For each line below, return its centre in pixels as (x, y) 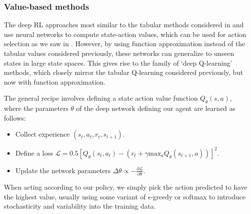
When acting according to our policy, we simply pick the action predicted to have (126, 187)
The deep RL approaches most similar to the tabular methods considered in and (124, 25)
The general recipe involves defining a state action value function (101, 98)
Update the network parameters (63, 170)
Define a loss (34, 152)
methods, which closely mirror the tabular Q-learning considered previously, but (124, 72)
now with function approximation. (55, 81)
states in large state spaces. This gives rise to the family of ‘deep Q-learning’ (118, 62)
